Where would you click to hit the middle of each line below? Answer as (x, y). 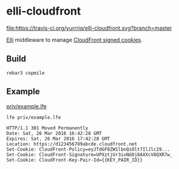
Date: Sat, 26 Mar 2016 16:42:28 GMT (54, 133)
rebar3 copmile (26, 73)
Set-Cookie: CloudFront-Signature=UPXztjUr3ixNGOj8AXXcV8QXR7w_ (89, 154)
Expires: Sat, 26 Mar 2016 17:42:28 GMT (58, 139)
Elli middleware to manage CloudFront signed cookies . (75, 40)
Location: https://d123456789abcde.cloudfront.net (72, 144)
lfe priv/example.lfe (34, 117)
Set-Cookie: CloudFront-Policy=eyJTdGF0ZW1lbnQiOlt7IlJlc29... (88, 149)
